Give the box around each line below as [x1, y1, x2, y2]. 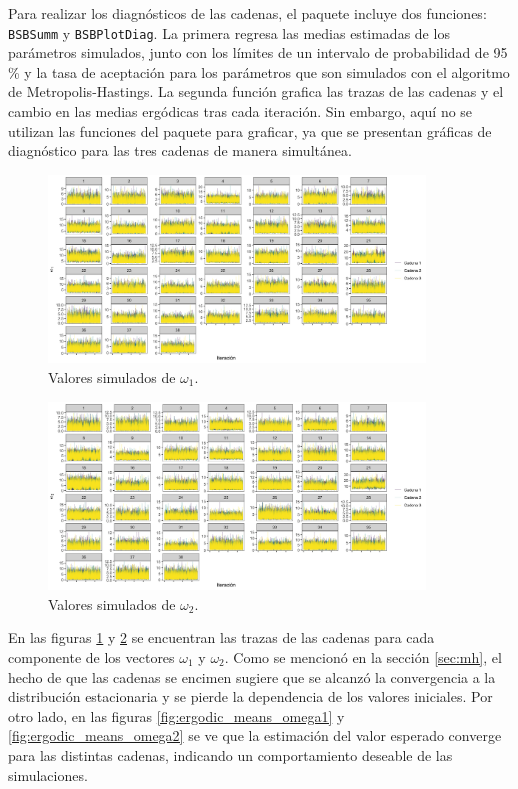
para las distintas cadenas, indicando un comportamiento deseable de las [8, 744, 453, 765]
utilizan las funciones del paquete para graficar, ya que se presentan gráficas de [8, 120, 492, 141]
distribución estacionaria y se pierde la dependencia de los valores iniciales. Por [8, 686, 493, 707]
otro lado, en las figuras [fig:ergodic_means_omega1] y [8, 705, 345, 726]
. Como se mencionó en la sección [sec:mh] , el [224, 646, 502, 667]
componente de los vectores [8, 646, 175, 667]
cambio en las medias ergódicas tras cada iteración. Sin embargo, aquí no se [8, 101, 473, 122]
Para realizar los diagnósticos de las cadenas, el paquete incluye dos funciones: [8, 3, 487, 23]
